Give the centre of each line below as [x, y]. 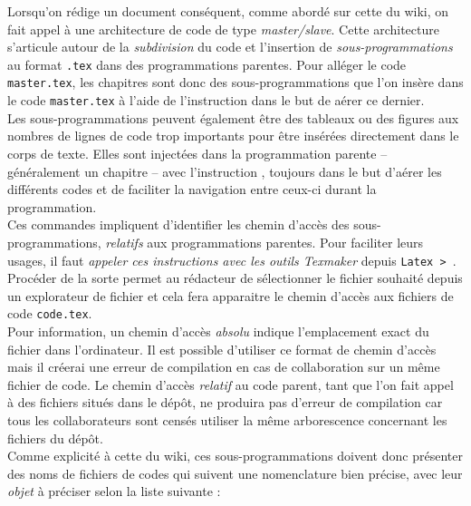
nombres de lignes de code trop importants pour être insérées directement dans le [233, 136]
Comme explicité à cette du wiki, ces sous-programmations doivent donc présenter [235, 456]
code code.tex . [50, 313]
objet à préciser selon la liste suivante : [114, 491]
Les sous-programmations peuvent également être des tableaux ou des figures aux [233, 117]
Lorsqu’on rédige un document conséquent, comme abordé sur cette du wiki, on [228, 11]
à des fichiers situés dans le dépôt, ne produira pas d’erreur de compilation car [225, 402]
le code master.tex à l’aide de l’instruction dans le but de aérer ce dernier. [216, 100]
